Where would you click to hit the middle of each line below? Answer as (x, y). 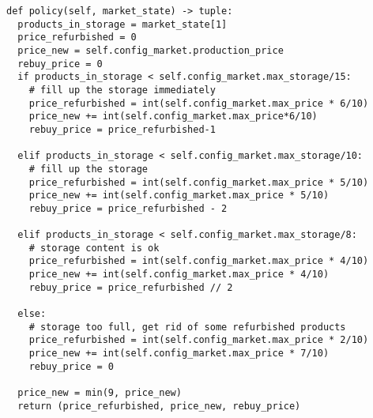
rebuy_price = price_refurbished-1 (122, 129)
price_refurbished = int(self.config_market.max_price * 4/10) (199, 261)
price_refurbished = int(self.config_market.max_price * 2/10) (199, 340)
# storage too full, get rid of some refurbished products (187, 327)
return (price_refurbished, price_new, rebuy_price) (159, 406)
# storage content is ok (94, 248)
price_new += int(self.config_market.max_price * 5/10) (179, 196)
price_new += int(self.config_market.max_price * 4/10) (179, 275)
